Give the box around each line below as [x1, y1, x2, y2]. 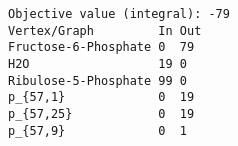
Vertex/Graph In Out [8, 23, 202, 38]
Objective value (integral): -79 [8, 7, 230, 21]
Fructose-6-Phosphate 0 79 [8, 40, 195, 55]
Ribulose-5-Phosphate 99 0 [8, 73, 187, 88]
